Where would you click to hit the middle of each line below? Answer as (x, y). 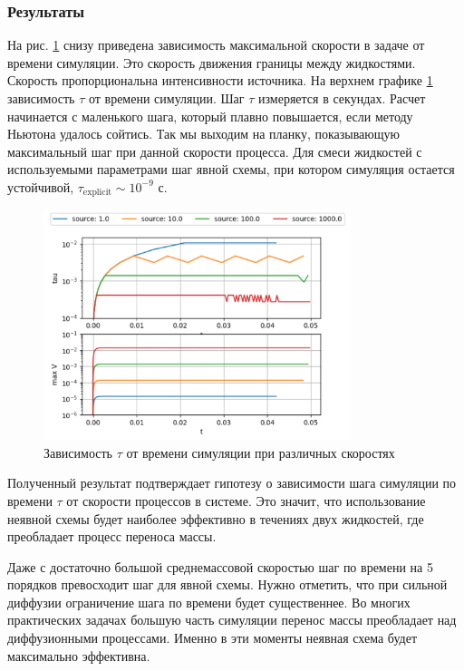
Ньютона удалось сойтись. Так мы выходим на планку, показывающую (204, 134)
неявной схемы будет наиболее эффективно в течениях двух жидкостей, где (216, 518)
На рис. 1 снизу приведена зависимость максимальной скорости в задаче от (216, 45)
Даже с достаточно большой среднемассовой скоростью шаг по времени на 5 (220, 566)
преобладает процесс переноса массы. (112, 536)
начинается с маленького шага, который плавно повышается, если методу (210, 116)
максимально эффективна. (79, 655)
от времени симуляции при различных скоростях (261, 452)
